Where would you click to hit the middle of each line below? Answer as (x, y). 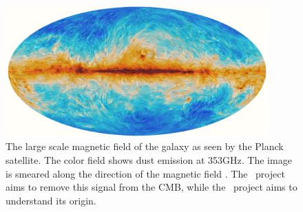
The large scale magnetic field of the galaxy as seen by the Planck (145, 146)
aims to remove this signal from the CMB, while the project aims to (151, 187)
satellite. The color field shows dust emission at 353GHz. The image (149, 159)
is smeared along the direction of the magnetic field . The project (145, 173)
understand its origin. (51, 200)
